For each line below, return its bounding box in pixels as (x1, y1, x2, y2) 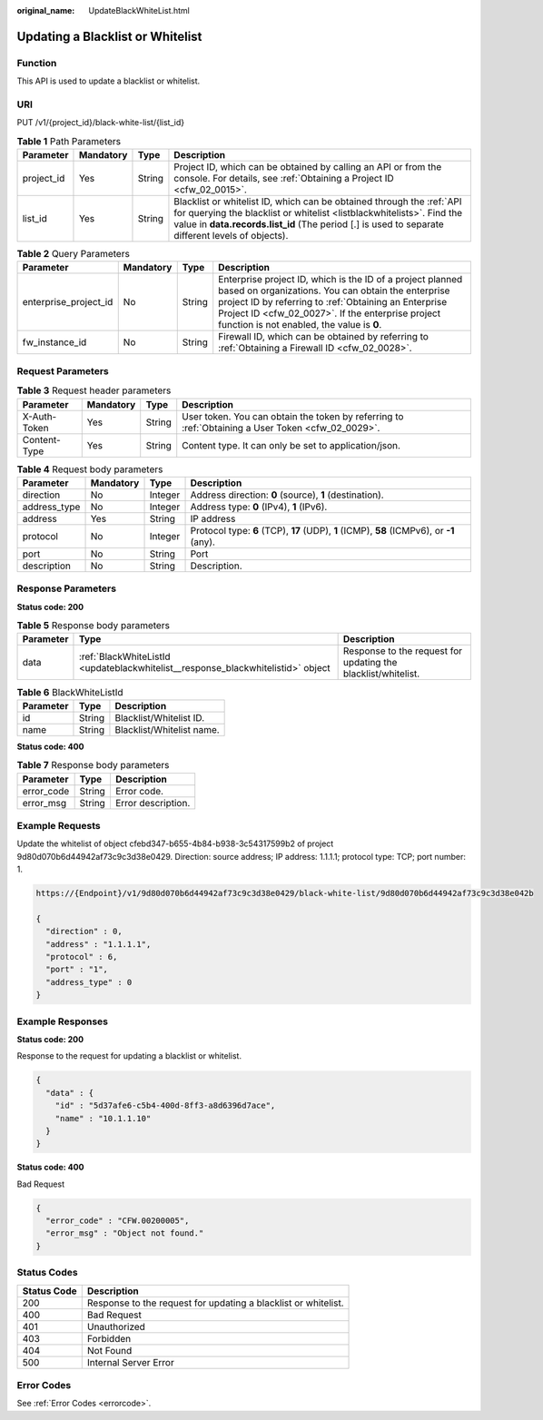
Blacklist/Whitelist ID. (114, 711, 205, 724)
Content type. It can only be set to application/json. (182, 439, 401, 451)
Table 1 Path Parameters (16, 134, 122, 147)
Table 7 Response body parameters (16, 759, 170, 772)
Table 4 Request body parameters (16, 463, 163, 476)
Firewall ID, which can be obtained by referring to (218, 330, 429, 343)
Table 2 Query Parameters (16, 248, 131, 261)
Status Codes (16, 1267, 78, 1279)
